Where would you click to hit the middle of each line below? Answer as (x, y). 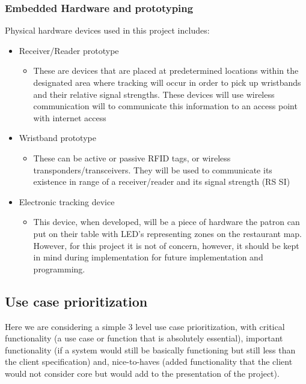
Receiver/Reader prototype (69, 50)
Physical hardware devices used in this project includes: (107, 30)
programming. (59, 268)
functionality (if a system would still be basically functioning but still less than (150, 349)
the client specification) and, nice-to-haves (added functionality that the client (149, 361)
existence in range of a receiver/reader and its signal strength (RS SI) (162, 181)
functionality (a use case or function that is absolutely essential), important (144, 338)
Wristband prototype (57, 138)
